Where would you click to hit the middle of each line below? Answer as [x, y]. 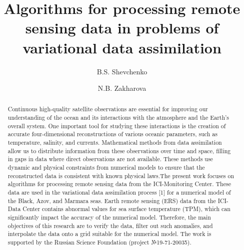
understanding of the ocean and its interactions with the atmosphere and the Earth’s [118, 118]
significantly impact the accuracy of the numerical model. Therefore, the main [109, 217]
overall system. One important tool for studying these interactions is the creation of [117, 125]
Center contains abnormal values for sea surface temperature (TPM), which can [126, 209]
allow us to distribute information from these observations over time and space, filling [119, 150]
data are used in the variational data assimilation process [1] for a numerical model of [119, 192]
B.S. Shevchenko [122, 71]
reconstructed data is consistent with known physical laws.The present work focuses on [121, 175]
